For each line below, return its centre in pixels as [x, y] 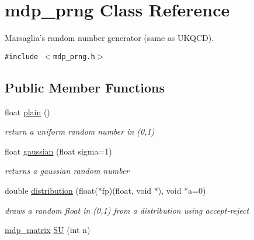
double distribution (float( [51, 190]
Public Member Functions [85, 87]
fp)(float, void [127, 190]
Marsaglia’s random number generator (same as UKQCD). [109, 38]
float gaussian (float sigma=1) [58, 151]
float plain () [27, 112]
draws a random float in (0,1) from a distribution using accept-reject [127, 210]
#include [22, 56]
